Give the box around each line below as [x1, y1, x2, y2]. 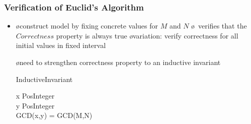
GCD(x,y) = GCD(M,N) [16, 110, 93, 120]
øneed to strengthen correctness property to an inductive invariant [16, 57, 221, 67]
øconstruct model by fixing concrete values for [16, 20, 158, 31]
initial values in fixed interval [16, 40, 106, 50]
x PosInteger [16, 90, 55, 101]
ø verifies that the [191, 20, 247, 31]
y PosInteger [16, 100, 55, 110]
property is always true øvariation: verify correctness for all [56, 30, 238, 40]
